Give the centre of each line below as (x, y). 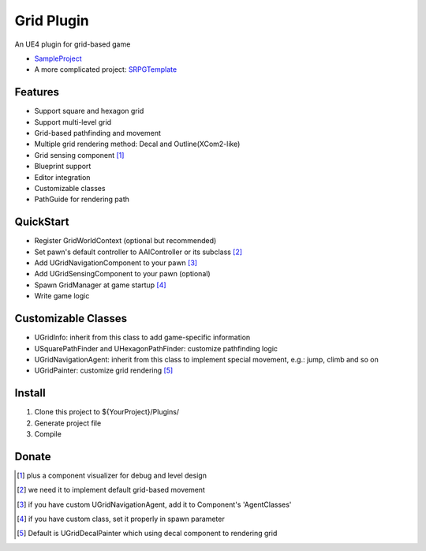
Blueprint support (63, 167)
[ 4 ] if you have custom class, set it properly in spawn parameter (121, 519)
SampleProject (58, 58)
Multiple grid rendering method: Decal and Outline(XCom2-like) (137, 144)
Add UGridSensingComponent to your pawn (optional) (122, 274)
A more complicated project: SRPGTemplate (106, 69)
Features (37, 92)
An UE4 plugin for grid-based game (73, 44)
